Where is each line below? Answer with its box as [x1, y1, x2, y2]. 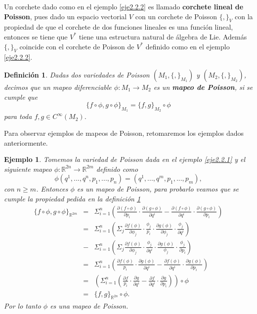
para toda [4, 111, 32, 121]
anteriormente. [4, 137, 48, 148]
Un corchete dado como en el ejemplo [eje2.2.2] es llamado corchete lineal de [4, 1, 244, 11]
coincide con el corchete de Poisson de [19, 41, 134, 51]
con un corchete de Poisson [135, 11, 217, 21]
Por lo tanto [4, 300, 41, 311]
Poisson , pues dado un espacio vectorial [4, 11, 127, 21]
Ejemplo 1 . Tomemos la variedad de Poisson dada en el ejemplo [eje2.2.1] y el [4, 154, 246, 164]
